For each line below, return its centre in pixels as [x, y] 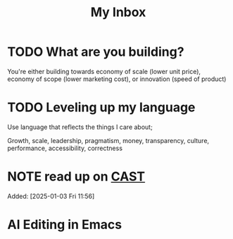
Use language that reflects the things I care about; [80, 127]
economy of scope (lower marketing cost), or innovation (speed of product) [117, 79]
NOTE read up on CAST [76, 177]
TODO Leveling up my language [101, 108]
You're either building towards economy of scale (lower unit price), [104, 71]
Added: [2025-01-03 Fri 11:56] [51, 196]
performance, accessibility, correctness [65, 148]
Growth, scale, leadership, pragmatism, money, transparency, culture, [108, 140]
